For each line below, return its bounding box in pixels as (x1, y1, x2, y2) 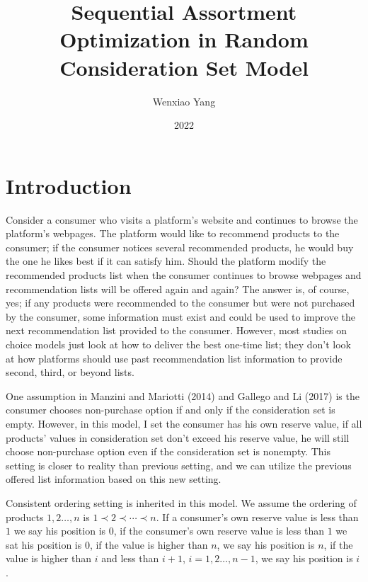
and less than (101, 551, 159, 566)
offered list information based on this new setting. (6, 472, 222, 486)
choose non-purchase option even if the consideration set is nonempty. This (6, 444, 331, 459)
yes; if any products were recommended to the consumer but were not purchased (6, 295, 355, 310)
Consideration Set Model (59, 52, 309, 81)
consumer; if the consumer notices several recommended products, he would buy (6, 239, 354, 254)
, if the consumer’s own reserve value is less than (113, 523, 324, 538)
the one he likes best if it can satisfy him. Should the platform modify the (6, 253, 326, 268)
